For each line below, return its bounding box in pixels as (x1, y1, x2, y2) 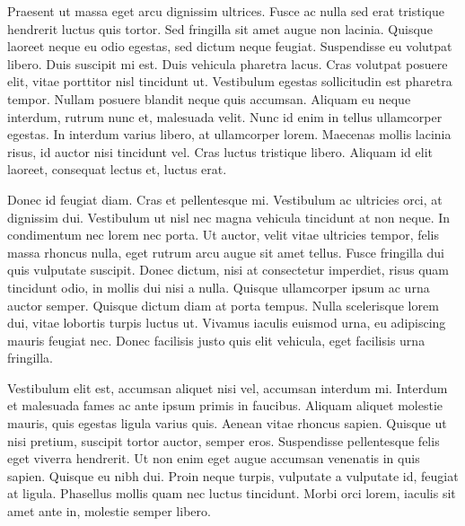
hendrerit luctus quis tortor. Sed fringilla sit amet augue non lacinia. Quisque (7, 19, 433, 38)
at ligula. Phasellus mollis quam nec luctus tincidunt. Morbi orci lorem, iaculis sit (7, 484, 456, 503)
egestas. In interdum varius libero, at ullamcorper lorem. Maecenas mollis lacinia (7, 125, 452, 144)
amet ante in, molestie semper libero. (7, 502, 211, 521)
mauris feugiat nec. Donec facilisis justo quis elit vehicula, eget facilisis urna (7, 330, 426, 349)
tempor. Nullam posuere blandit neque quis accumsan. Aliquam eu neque (7, 89, 411, 108)
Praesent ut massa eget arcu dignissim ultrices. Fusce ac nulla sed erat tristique (7, 2, 444, 20)
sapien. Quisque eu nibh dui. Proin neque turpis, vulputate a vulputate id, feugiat (7, 466, 459, 485)
